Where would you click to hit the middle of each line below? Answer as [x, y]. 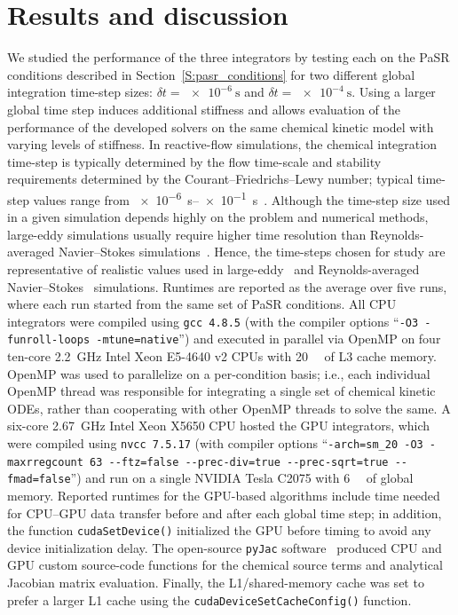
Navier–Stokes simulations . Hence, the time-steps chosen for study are [252, 252]
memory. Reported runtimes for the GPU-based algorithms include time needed [224, 495]
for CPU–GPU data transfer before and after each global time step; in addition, [225, 512]
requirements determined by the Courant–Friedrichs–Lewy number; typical [210, 179]
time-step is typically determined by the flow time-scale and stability [194, 161]
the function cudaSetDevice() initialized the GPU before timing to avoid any [219, 530]
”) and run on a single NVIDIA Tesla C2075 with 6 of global [242, 478]
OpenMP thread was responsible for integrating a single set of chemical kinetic [221, 391]
